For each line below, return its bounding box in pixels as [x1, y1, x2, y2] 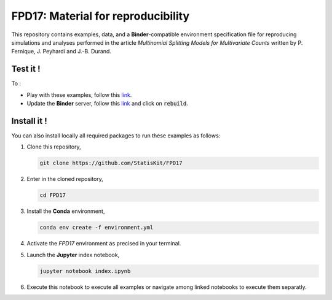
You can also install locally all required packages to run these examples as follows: [11, 132, 221, 139]
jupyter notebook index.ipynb [39, 267, 131, 274]
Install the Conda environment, [26, 207, 105, 215]
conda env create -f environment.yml [39, 224, 154, 231]
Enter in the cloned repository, [26, 175, 104, 183]
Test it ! [11, 64, 41, 74]
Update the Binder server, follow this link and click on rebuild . [26, 100, 189, 107]
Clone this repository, [26, 143, 81, 150]
